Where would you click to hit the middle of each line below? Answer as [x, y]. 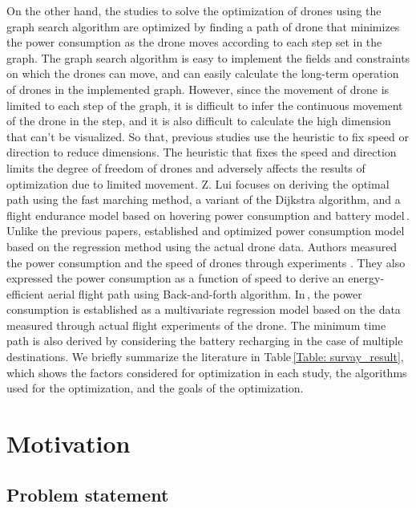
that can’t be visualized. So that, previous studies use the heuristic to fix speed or [208, 136]
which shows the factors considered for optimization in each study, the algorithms [207, 372]
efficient [26, 293]
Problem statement [88, 494]
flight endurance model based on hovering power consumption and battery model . [208, 215]
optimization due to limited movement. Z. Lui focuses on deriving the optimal [198, 183]
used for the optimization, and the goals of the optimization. [155, 388]
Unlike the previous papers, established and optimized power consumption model [206, 231]
